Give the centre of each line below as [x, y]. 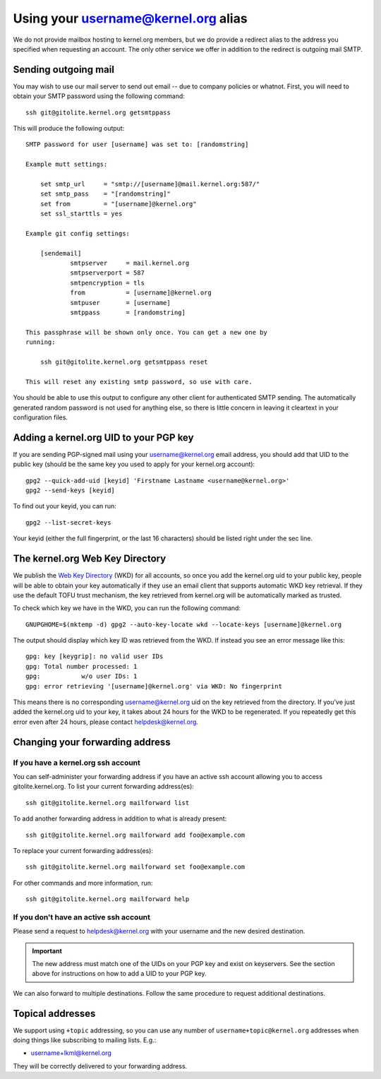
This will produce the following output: [69, 129]
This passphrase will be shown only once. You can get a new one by [146, 332]
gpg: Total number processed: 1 [81, 666]
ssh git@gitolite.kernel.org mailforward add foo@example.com [135, 835]
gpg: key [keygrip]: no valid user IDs [95, 656]
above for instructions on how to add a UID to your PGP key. [119, 974]
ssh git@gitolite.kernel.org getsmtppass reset [124, 362]
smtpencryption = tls [107, 283]
